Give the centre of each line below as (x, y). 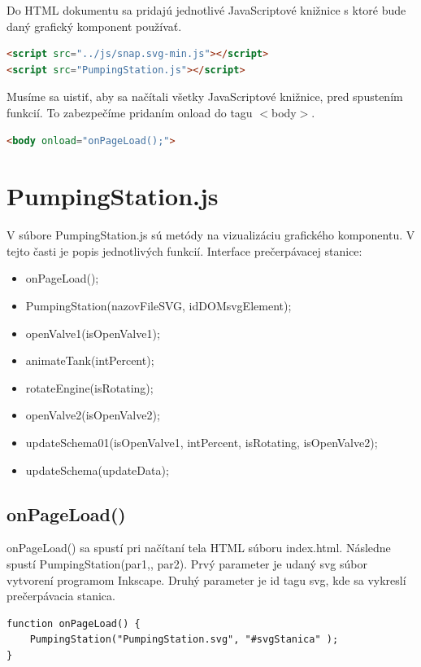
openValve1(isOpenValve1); (93, 333)
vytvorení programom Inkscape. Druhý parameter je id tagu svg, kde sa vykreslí (206, 579)
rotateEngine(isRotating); (89, 387)
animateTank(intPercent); (90, 360)
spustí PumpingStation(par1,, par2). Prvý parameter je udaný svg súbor (187, 564)
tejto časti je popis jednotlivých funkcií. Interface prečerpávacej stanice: (184, 250)
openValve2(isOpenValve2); (93, 415)
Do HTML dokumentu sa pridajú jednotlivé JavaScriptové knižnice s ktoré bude (206, 10)
